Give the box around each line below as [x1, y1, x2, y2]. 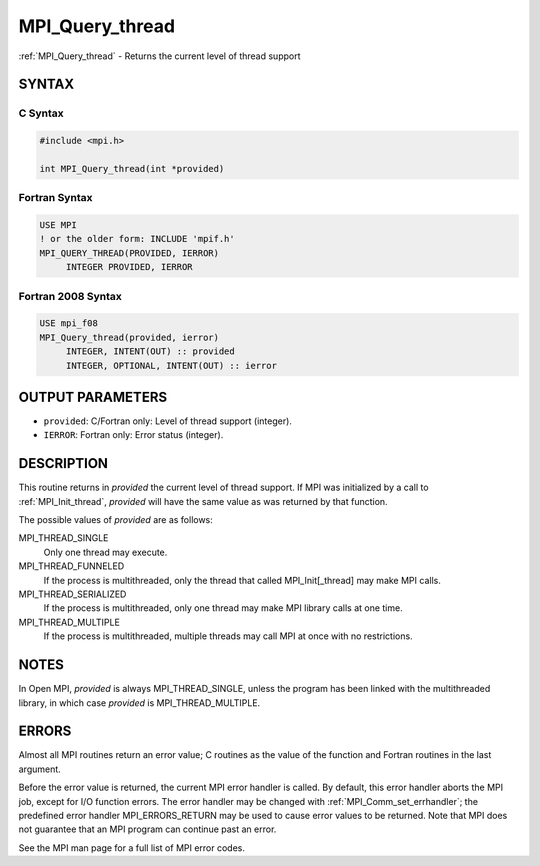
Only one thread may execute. [43, 546, 168, 558]
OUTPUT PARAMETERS [18, 388, 168, 405]
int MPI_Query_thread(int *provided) [39, 163, 225, 174]
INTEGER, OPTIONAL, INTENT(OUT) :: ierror [65, 360, 277, 371]
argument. [18, 763, 62, 775]
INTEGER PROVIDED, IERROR [65, 261, 194, 273]
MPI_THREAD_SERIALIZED [18, 588, 127, 600]
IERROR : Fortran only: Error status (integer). [43, 429, 224, 441]
